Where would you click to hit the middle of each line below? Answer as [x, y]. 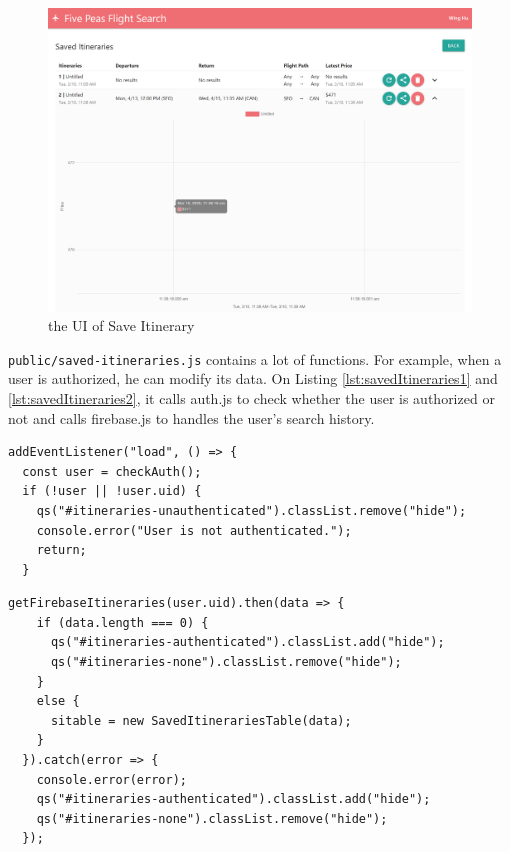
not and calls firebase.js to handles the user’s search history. [191, 417]
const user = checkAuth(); [112, 471]
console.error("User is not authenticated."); [194, 530]
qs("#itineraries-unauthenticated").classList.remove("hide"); [251, 510]
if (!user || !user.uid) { [112, 491]
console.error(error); [111, 779]
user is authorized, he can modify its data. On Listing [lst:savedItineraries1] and [253, 378]
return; [61, 550]
